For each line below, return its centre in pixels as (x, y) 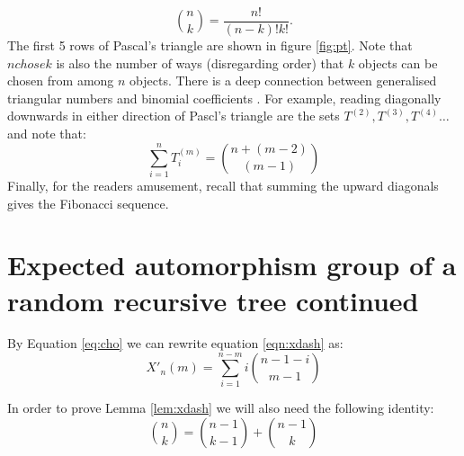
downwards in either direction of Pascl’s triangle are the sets (174, 116)
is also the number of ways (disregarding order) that (200, 63)
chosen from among (61, 80)
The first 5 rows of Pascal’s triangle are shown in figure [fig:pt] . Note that (210, 45)
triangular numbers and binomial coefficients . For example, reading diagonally (224, 98)
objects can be (398, 63)
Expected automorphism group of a (232, 265)
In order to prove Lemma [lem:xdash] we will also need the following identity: (221, 408)
